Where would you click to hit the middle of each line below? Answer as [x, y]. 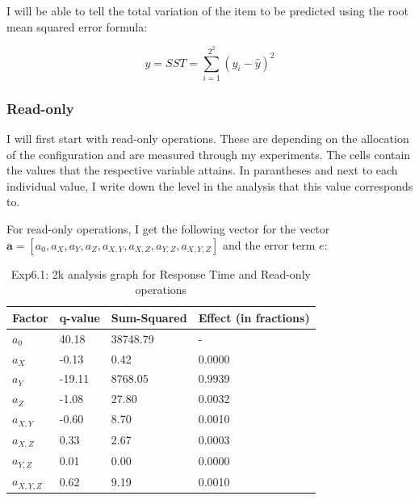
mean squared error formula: [77, 26]
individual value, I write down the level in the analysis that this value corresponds [210, 185]
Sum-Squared [149, 317]
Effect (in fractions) [254, 317]
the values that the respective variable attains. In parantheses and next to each [202, 170]
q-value [80, 317]
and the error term [269, 244]
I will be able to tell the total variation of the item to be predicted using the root [207, 11]
